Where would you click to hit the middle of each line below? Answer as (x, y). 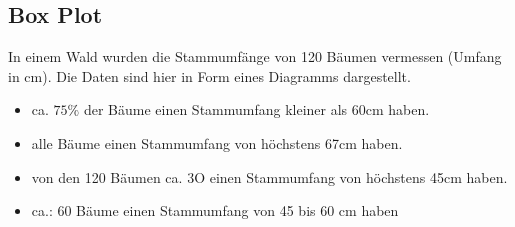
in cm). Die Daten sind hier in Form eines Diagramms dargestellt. (209, 75)
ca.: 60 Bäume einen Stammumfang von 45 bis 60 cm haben (215, 210)
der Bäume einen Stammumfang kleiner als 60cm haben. (256, 109)
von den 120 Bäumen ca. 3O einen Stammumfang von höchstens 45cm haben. (269, 176)
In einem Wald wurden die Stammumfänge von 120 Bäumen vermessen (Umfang (255, 56)
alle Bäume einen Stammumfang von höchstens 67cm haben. (217, 142)
